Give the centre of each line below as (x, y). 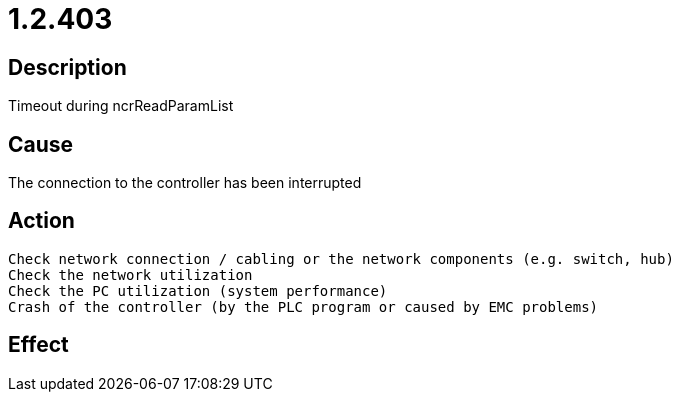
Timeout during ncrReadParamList (121, 106)
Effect (38, 345)
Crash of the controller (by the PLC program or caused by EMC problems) (303, 306)
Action (41, 221)
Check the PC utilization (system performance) (198, 290)
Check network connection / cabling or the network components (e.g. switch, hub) (341, 258)
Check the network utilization (130, 274)
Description (67, 67)
